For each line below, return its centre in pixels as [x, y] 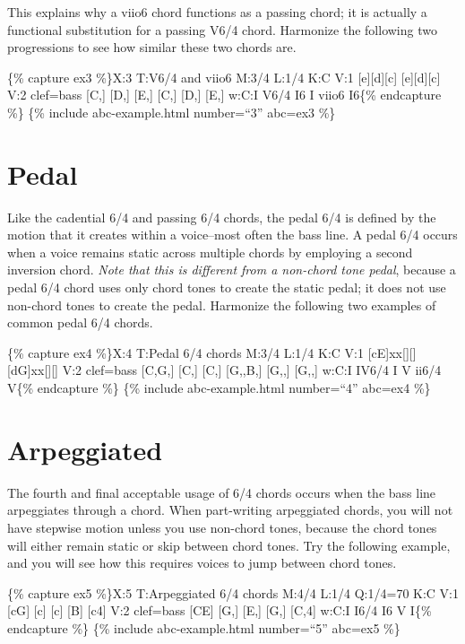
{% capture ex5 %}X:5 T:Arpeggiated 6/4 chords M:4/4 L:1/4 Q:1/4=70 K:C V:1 [233, 592]
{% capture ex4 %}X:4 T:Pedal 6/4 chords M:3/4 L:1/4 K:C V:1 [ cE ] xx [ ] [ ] [212, 352]
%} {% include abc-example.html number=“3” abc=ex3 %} [172, 112]
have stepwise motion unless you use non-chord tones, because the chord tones [222, 527]
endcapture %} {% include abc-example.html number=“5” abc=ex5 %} [204, 627]
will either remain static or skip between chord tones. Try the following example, [229, 545]
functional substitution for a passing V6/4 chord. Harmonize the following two [222, 29]
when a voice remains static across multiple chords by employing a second [210, 252]
